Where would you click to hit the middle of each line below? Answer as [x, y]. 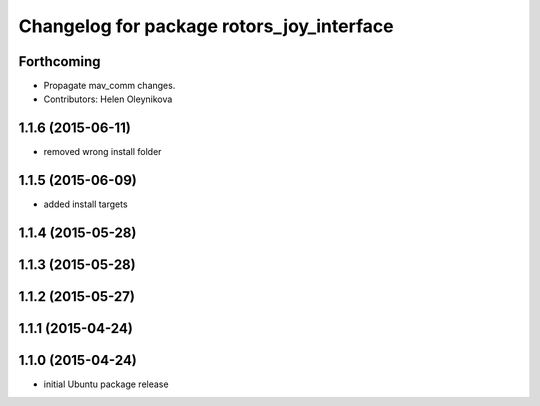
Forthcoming [59, 61]
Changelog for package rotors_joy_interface [206, 26]
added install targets [86, 204]
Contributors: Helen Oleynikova [108, 99]
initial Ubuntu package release [106, 384]
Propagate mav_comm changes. [109, 86]
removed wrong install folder [102, 152]
